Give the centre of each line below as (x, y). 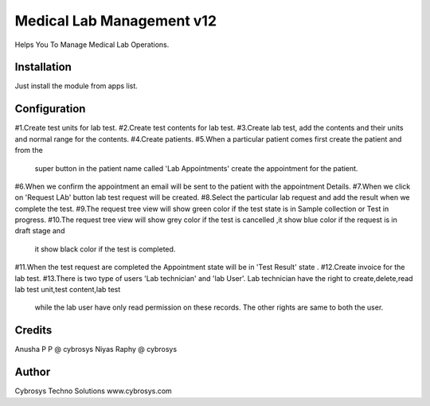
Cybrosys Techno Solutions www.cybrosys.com (94, 391)
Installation (43, 67)
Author (33, 372)
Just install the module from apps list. (76, 86)
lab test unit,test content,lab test (68, 290)
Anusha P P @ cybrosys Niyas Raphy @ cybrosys (96, 349)
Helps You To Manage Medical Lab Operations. (92, 45)
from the (29, 150)
